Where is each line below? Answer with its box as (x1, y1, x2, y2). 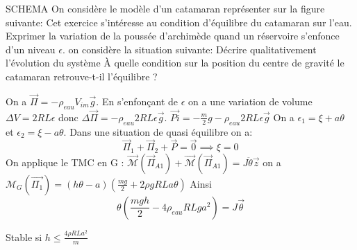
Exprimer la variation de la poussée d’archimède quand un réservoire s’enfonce (6, 28, 340, 43)
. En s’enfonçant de (96, 93, 178, 108)
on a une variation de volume (188, 93, 313, 108)
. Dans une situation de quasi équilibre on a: (63, 124, 253, 139)
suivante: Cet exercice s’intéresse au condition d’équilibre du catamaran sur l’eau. (6, 15, 352, 29)
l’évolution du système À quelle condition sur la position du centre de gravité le (6, 55, 344, 70)
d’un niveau (6, 42, 56, 56)
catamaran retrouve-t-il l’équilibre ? (6, 69, 158, 83)
